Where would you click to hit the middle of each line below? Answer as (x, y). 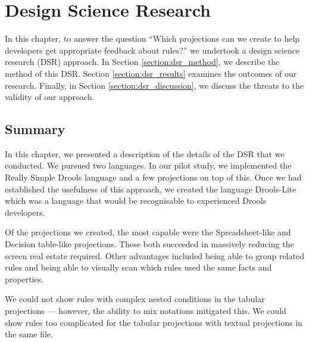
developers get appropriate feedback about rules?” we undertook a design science (152, 50)
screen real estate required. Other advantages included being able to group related (154, 255)
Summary (35, 129)
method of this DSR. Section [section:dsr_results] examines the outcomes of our (151, 73)
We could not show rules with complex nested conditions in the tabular (135, 299)
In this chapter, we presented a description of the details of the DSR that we (145, 153)
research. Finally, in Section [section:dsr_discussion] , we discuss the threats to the (154, 85)
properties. (24, 279)
